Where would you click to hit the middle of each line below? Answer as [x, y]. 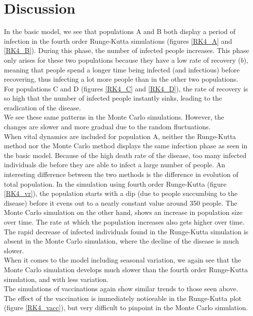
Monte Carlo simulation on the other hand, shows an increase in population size [123, 212]
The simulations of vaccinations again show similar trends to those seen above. [121, 289]
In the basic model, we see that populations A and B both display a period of [120, 31]
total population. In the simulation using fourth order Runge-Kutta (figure [115, 184]
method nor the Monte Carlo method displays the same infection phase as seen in [126, 146]
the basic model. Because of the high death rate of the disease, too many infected [125, 155]
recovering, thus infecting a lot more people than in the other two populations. [121, 79]
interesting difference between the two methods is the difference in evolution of [121, 174]
